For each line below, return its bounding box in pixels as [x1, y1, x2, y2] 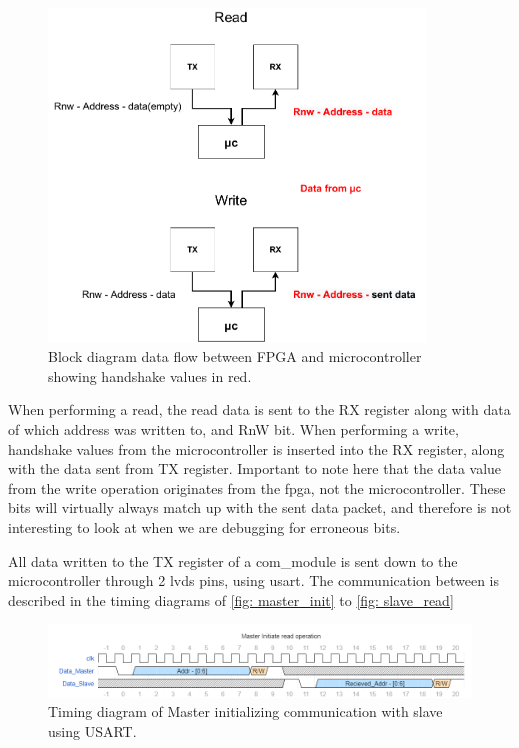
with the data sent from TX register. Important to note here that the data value [8, 458, 502, 479]
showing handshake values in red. [48, 365, 252, 386]
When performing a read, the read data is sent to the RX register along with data [8, 399, 511, 420]
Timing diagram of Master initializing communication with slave [48, 701, 443, 722]
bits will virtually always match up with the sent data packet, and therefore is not [8, 497, 512, 518]
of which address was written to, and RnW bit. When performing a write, [8, 419, 459, 440]
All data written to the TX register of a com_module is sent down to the [8, 550, 458, 571]
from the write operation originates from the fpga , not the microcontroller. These [8, 477, 506, 498]
